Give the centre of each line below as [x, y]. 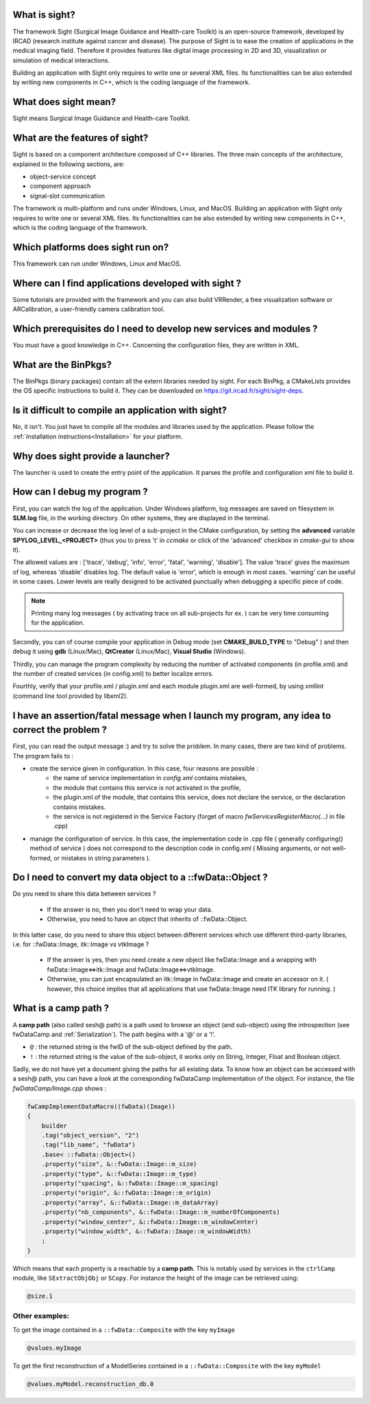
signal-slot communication [67, 196]
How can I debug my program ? [81, 492]
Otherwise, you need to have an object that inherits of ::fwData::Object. [147, 919]
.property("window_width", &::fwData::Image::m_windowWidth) [146, 1231]
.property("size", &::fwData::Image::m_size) [119, 1164]
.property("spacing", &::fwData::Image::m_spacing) [130, 1183]
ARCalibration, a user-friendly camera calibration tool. [89, 309]
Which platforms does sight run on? [91, 247]
